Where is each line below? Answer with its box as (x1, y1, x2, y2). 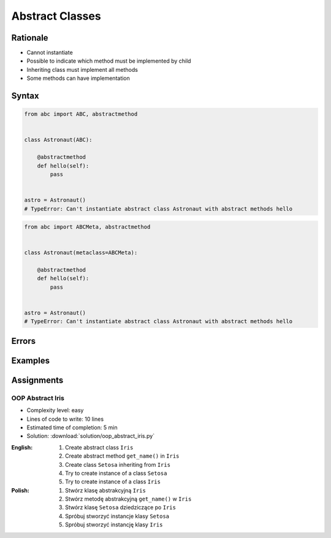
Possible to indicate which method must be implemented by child (26, 57, 191, 64)
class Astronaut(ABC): (24, 136, 93, 144)
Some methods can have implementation (26, 74, 130, 82)
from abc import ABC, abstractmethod (24, 111, 138, 118)
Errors (11, 335, 36, 346)
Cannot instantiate (26, 49, 73, 57)
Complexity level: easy (26, 407, 84, 414)
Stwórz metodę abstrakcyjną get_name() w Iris (65, 495, 192, 503)
